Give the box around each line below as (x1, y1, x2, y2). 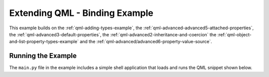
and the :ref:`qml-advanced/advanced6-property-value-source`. (80, 39, 212, 45)
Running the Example (9, 52, 77, 60)
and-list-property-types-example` (9, 39, 79, 45)
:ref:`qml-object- (217, 31, 252, 37)
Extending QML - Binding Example (9, 7, 154, 18)
